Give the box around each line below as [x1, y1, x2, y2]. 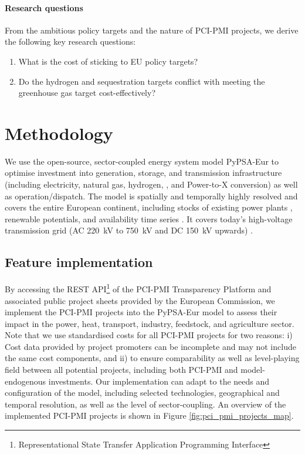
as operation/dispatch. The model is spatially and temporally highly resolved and [5, 189, 298, 202]
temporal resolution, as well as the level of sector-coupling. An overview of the [5, 398, 286, 410]
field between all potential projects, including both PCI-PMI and [5, 363, 238, 376]
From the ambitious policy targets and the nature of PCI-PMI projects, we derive [5, 24, 299, 36]
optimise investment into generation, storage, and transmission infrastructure [5, 166, 282, 179]
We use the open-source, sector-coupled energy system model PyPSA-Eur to [5, 155, 279, 167]
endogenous [5, 375, 46, 387]
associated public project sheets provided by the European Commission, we [5, 294, 275, 306]
